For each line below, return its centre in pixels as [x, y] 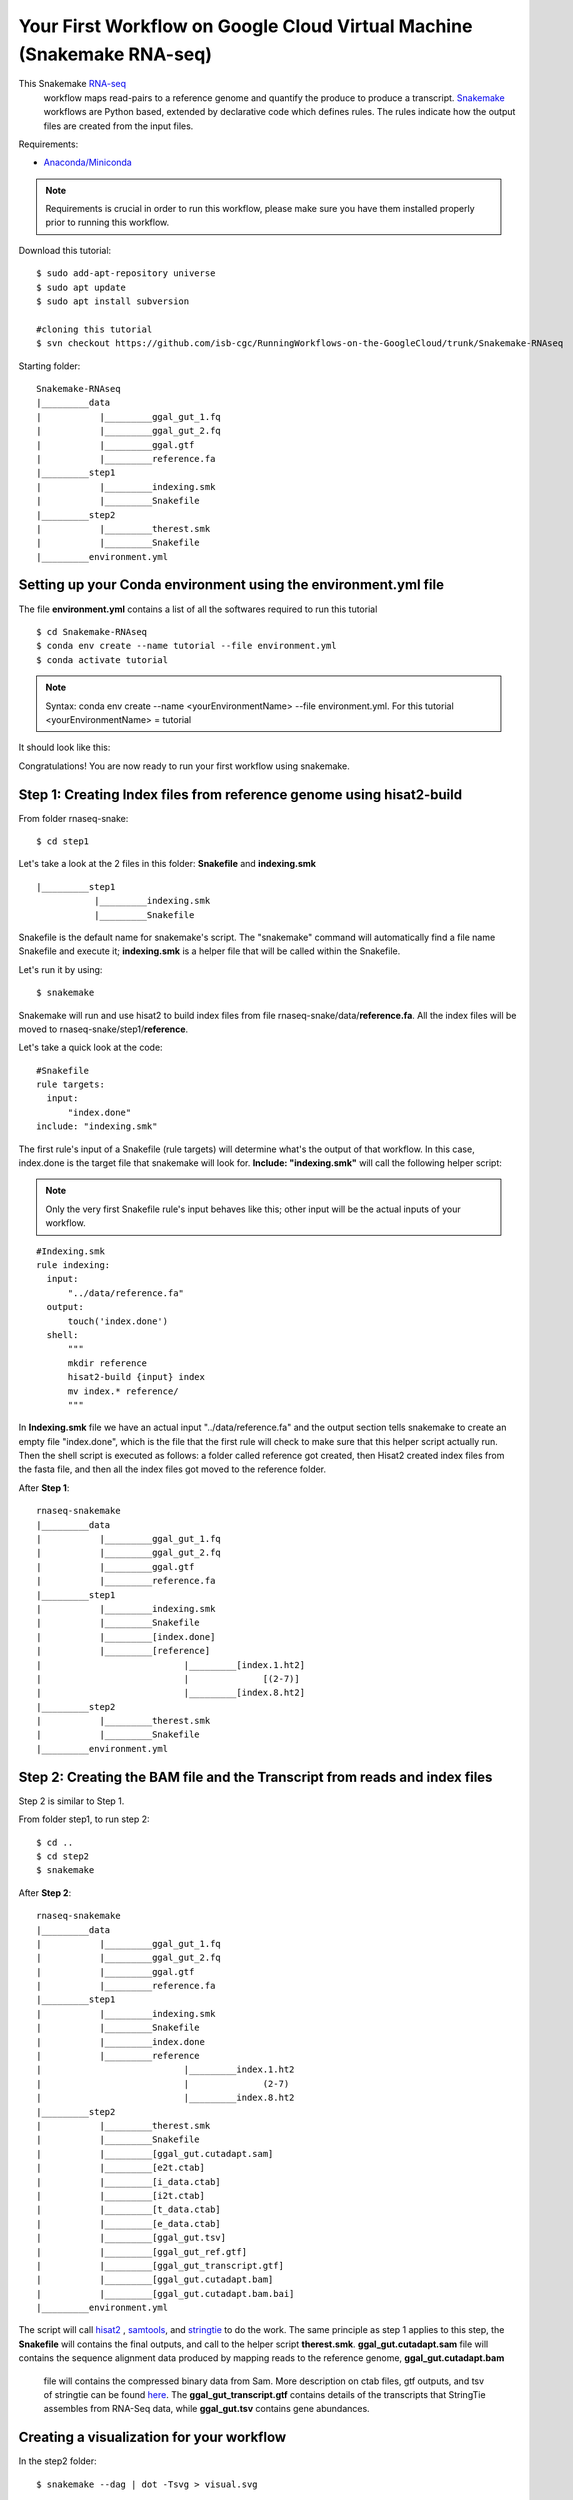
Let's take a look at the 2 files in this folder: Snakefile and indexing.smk [167, 864]
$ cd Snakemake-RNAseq [92, 631]
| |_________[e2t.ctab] [120, 2168]
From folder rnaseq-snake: [73, 818]
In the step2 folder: [57, 2461]
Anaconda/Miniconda [87, 162]
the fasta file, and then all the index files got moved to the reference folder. [172, 1469]
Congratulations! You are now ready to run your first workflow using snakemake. [184, 766]
